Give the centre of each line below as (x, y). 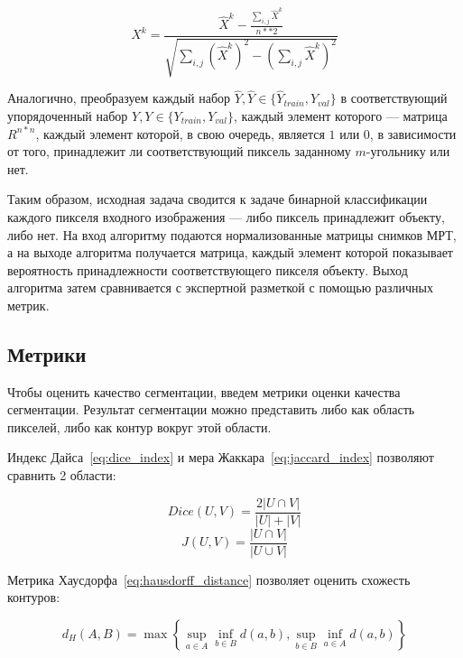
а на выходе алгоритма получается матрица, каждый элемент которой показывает (230, 252)
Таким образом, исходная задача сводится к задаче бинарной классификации (218, 199)
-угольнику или (408, 151)
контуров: (34, 597)
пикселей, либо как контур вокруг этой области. (139, 426)
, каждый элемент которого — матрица (340, 115)
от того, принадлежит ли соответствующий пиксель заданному (179, 151)
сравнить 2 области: (62, 475)
